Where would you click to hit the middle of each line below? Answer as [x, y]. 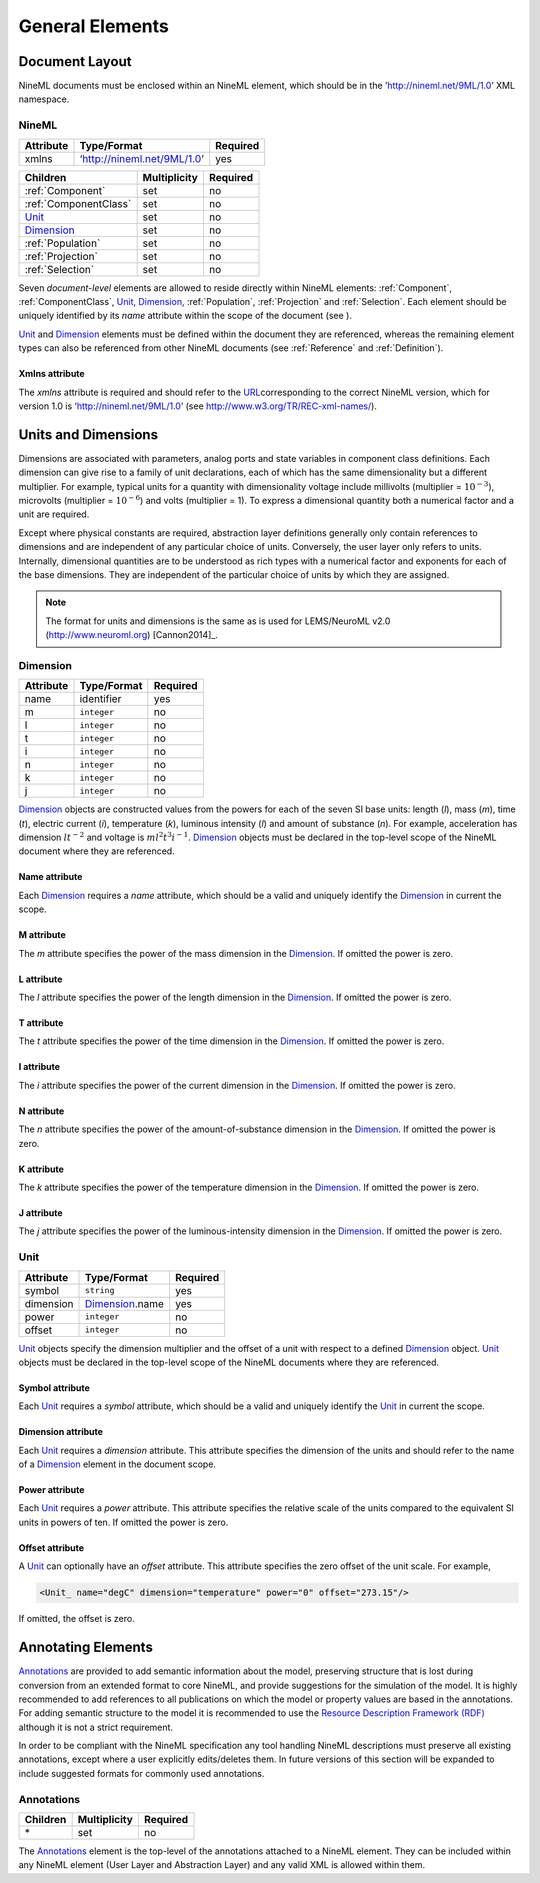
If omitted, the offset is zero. [76, 1619]
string [100, 1290]
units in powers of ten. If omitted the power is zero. [123, 1522]
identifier [100, 699]
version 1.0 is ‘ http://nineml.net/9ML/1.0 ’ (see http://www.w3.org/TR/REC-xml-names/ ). [197, 406]
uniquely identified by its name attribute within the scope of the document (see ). [185, 316]
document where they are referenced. [96, 851]
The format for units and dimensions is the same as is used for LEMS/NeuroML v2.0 [218, 621]
